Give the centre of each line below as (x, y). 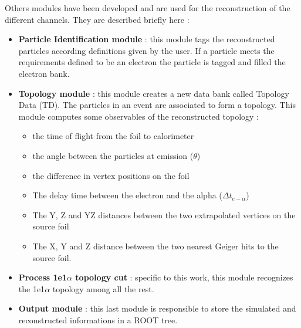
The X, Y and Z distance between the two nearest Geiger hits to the (155, 246)
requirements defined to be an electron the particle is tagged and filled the (152, 62)
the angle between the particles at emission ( (113, 155)
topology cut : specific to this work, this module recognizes (184, 277)
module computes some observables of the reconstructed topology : (138, 116)
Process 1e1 (43, 277)
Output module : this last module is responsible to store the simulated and (157, 308)
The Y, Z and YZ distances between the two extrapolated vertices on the (164, 214)
